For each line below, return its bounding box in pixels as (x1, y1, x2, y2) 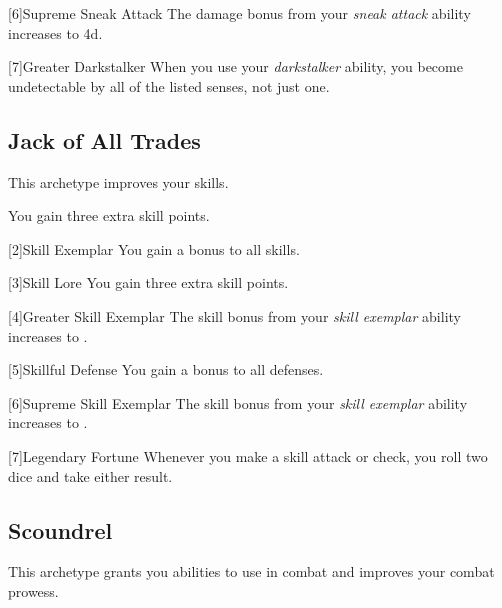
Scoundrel (8, 514, 113, 545)
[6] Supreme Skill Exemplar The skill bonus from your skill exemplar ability (8, 392, 468, 413)
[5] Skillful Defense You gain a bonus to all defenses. (8, 359, 324, 380)
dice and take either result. (8, 465, 173, 486)
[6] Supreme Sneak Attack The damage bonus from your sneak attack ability (8, 3, 471, 23)
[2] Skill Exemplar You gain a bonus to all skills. (8, 238, 300, 259)
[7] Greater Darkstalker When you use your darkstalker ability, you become (8, 56, 463, 77)
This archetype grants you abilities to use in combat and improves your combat (8, 561, 495, 582)
